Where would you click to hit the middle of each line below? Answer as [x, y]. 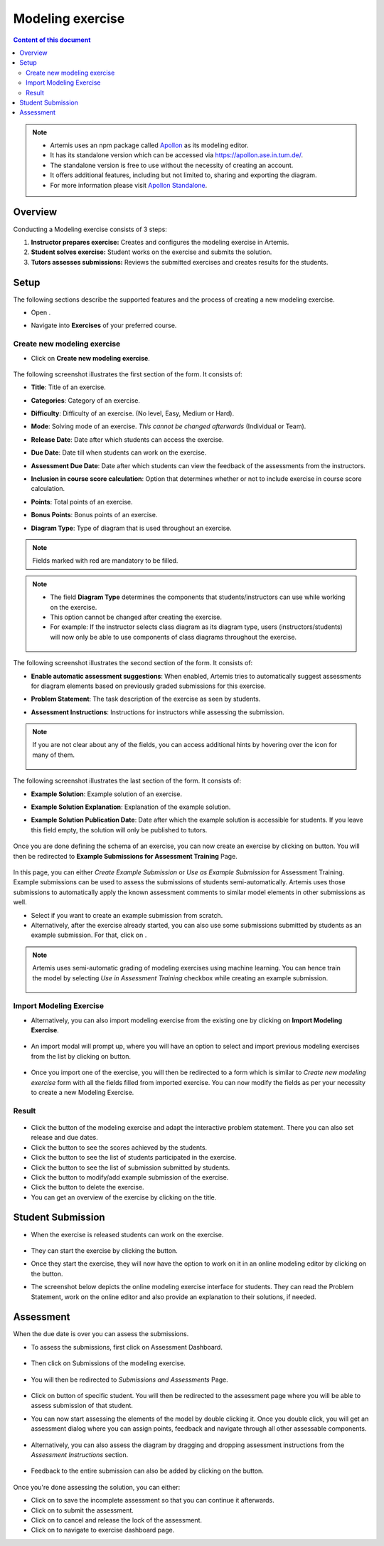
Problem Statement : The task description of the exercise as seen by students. [146, 699]
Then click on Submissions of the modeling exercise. [108, 1363]
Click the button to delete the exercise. [87, 1187]
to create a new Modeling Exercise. [82, 1092]
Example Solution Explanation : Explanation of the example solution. [131, 807]
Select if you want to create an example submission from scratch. [127, 915]
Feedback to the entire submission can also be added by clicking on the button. [148, 1471]
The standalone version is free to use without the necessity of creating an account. [172, 165]
